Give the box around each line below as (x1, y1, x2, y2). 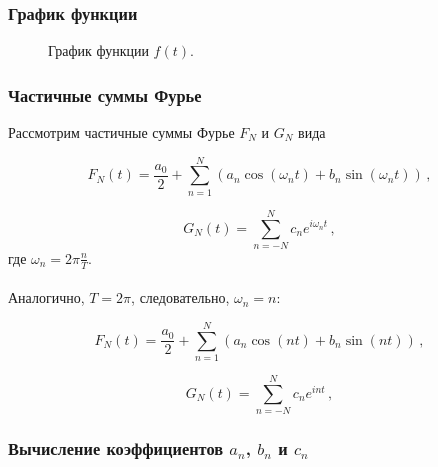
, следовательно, (131, 287, 230, 308)
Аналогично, (8, 287, 85, 308)
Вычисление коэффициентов (8, 436, 224, 461)
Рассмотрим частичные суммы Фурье (8, 122, 235, 143)
